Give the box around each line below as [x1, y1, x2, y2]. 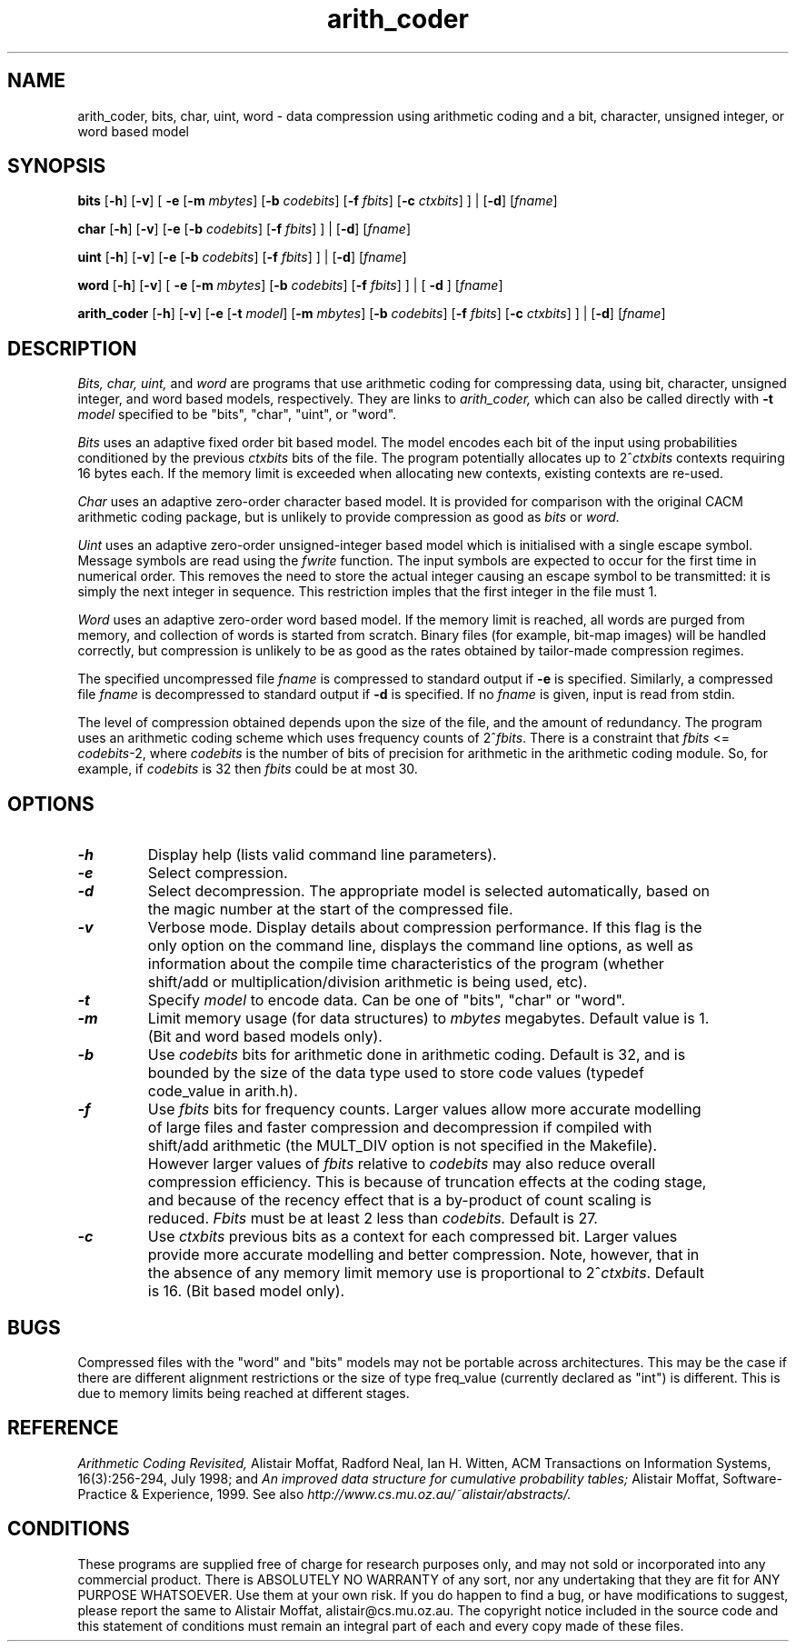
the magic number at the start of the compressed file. [147, 900, 513, 919]
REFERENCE [7, 1416, 119, 1440]
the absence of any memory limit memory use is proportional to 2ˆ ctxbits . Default [147, 1264, 705, 1283]
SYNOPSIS [7, 155, 106, 178]
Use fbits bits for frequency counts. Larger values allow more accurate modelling [147, 1100, 701, 1119]
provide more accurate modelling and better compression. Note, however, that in [147, 1245, 700, 1264]
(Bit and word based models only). [147, 1027, 383, 1046]
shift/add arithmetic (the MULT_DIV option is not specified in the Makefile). [147, 1136, 658, 1155]
